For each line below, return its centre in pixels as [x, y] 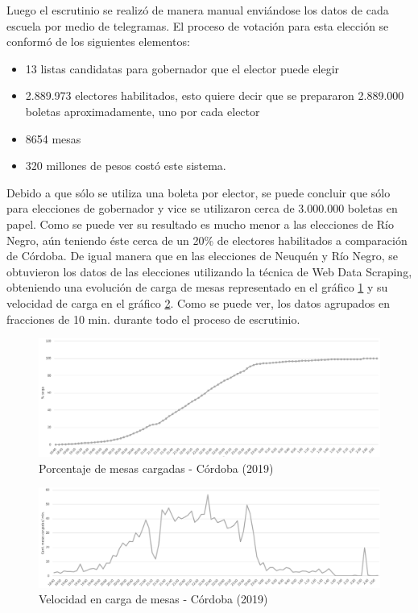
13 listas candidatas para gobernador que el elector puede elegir [182, 68]
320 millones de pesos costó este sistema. [126, 166]
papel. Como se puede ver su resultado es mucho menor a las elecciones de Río [200, 224]
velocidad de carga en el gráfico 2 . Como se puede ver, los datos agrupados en [199, 302]
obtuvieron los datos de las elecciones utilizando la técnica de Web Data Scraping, [209, 271]
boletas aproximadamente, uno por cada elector [143, 111]
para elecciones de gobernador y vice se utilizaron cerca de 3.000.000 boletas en [202, 208]
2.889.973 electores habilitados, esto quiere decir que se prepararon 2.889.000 [215, 95]
